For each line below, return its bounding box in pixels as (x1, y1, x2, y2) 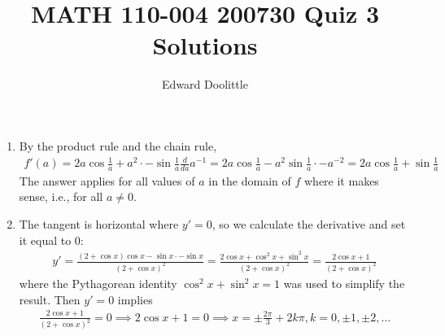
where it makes (303, 172, 379, 189)
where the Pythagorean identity (19, 275, 177, 292)
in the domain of (208, 172, 291, 189)
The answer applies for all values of (19, 172, 195, 189)
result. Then (19, 290, 81, 308)
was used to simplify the (283, 275, 405, 292)
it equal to (19, 231, 72, 248)
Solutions (152, 28, 258, 62)
